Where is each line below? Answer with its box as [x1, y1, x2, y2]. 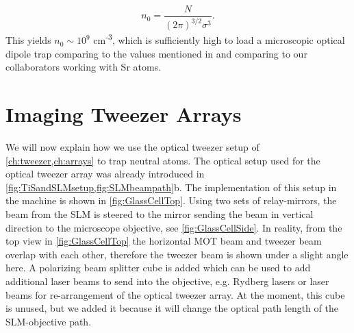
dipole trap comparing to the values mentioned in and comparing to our [5, 46, 307, 60]
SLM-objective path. [5, 314, 92, 328]
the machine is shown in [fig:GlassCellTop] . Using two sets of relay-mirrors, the [5, 193, 337, 208]
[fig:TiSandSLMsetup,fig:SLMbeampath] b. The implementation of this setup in [5, 180, 337, 194]
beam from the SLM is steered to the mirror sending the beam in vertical [5, 206, 314, 221]
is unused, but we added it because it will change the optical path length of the [5, 301, 338, 315]
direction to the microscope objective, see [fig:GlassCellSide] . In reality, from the [5, 220, 342, 234]
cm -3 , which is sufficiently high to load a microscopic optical [93, 31, 345, 47]
